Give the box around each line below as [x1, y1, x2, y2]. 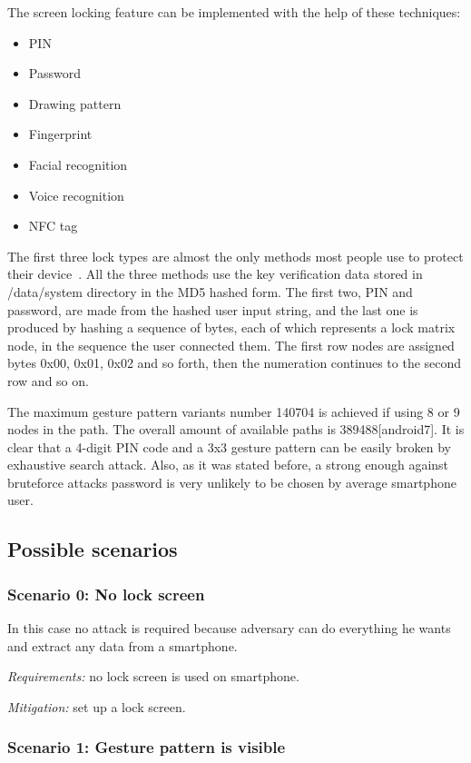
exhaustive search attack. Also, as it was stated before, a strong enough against [7, 455, 449, 474]
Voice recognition [28, 185, 124, 204]
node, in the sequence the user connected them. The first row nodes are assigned [7, 335, 455, 354]
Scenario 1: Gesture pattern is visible [7, 736, 286, 758]
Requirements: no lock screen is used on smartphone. [7, 667, 299, 686]
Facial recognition [28, 154, 128, 173]
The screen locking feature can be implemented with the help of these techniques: [7, 3, 461, 21]
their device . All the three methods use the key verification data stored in [7, 264, 423, 283]
